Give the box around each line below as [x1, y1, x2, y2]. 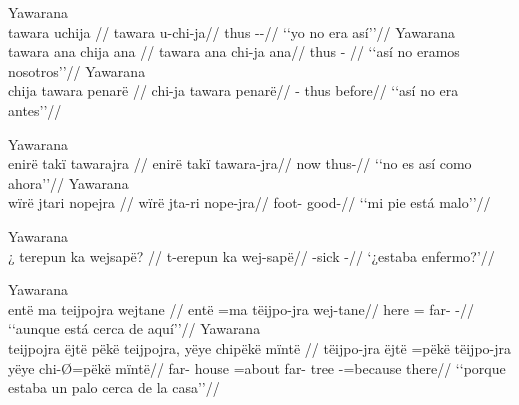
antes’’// [8, 99, 62, 120]
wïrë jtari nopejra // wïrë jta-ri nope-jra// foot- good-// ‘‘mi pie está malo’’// [8, 192, 491, 213]
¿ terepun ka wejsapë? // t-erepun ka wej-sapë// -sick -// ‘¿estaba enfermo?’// [8, 245, 495, 266]
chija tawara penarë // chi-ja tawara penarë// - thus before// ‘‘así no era [8, 80, 459, 101]
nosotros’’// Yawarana [8, 60, 146, 81]
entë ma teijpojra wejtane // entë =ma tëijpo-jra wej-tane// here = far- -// [8, 298, 475, 319]
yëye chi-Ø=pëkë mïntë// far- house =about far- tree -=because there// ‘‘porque [8, 357, 506, 378]
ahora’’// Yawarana [8, 172, 129, 193]
